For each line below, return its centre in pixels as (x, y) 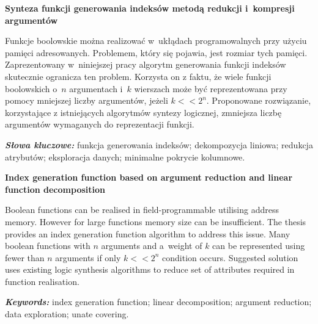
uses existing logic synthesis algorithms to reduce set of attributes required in (150, 269)
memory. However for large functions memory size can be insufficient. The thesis (156, 221)
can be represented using (259, 246)
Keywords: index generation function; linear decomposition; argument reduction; (158, 302)
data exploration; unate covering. (67, 314)
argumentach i (96, 88)
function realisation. (42, 281)
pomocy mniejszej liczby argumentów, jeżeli (87, 100)
